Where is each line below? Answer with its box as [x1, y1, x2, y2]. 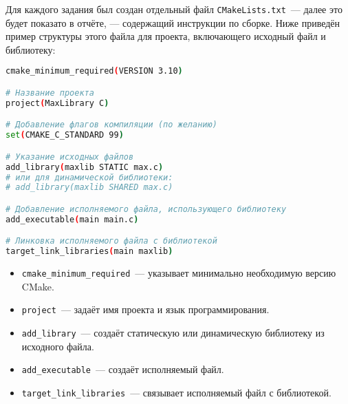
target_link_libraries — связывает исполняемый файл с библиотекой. [21, 385, 331, 399]
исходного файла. [21, 339, 94, 353]
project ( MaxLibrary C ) [6, 98, 109, 108]
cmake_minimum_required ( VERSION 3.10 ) [6, 66, 183, 76]
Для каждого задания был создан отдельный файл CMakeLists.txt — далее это [6, 2, 342, 16]
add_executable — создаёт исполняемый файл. [21, 362, 224, 376]
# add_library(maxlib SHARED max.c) [6, 182, 173, 193]
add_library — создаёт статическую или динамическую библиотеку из [21, 326, 325, 339]
